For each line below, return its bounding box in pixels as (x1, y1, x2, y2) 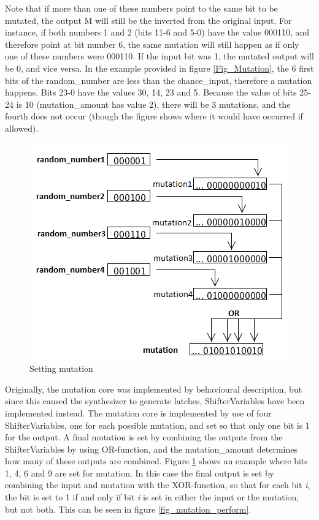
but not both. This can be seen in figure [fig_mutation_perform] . (5, 502, 252, 515)
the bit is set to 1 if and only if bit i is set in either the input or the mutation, (5, 491, 299, 503)
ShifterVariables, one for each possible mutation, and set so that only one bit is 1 (5, 418, 310, 431)
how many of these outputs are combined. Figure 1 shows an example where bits (5, 454, 308, 467)
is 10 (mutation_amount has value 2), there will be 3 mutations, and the (16, 97, 291, 110)
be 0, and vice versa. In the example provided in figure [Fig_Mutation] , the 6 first (5, 61, 314, 74)
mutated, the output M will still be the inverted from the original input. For (5, 13, 292, 26)
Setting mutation (29, 362, 93, 375)
